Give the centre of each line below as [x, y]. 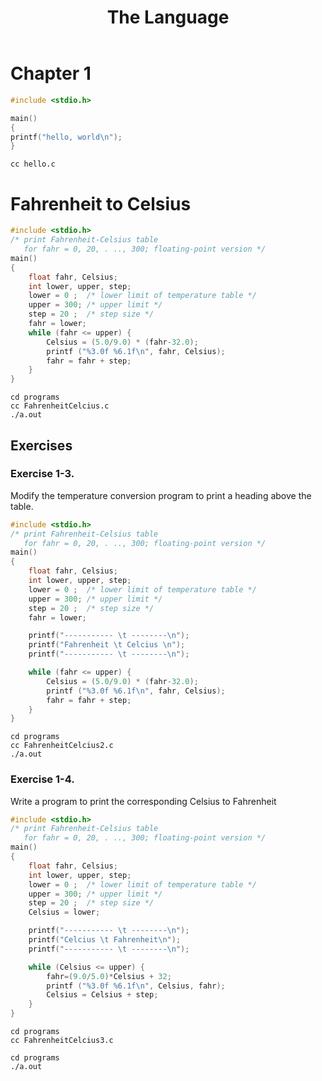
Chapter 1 [51, 73]
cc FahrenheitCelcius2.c [62, 746]
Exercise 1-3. [42, 474]
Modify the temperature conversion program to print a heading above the [161, 495]
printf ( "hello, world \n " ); [66, 137]
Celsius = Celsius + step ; [102, 995]
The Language [168, 17]
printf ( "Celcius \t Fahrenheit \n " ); [105, 940]
